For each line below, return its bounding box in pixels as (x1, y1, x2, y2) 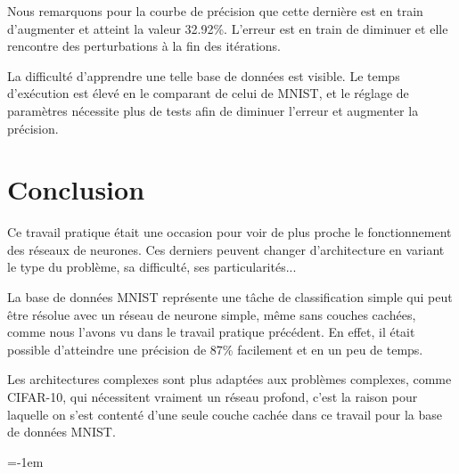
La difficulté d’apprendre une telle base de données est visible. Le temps (7, 66, 400, 85)
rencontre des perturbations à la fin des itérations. (7, 37, 281, 55)
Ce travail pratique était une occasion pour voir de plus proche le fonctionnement (7, 223, 452, 241)
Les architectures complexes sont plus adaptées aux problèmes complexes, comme (7, 370, 452, 388)
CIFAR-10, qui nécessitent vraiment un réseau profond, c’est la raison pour (7, 388, 418, 406)
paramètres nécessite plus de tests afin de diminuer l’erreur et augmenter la (7, 101, 419, 119)
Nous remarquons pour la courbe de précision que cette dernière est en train (7, 2, 423, 20)
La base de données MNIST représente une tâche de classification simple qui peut (7, 288, 453, 306)
